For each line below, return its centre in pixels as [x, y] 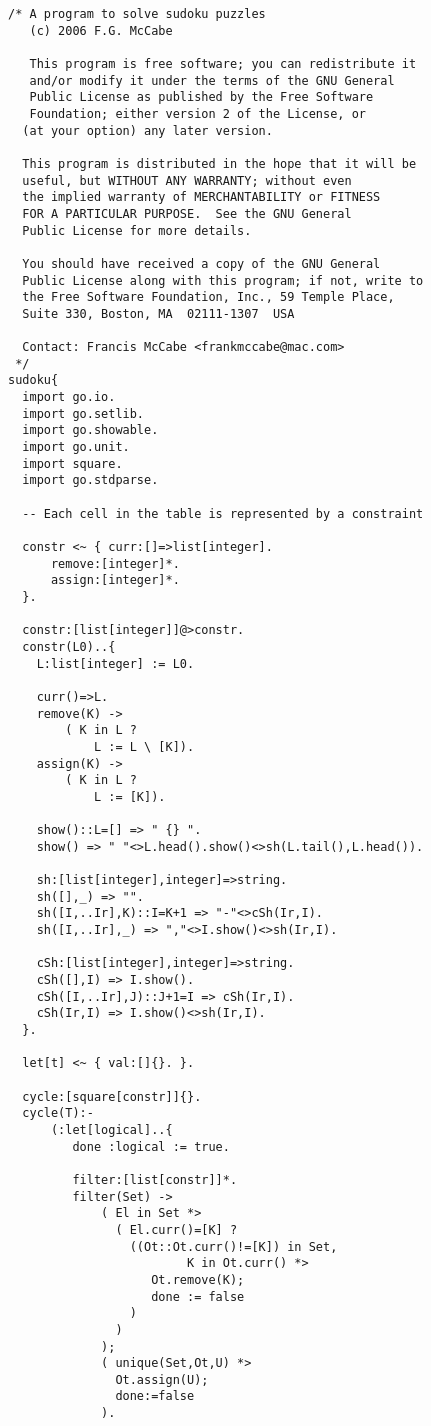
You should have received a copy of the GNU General [201, 263]
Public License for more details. [137, 230]
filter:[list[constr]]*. [155, 1179]
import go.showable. [90, 430]
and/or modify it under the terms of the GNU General [212, 80]
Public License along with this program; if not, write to [223, 280]
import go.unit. [76, 447]
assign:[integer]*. [115, 580]
